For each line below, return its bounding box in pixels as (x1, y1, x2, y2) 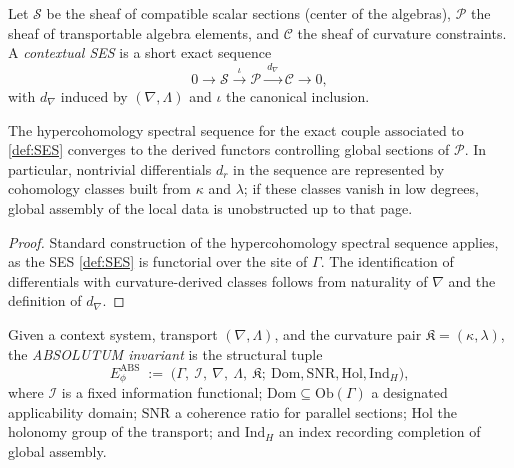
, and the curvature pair (274, 323, 422, 344)
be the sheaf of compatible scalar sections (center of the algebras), (46, 3, 452, 23)
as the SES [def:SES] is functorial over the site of (8, 251, 308, 272)
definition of (8, 290, 82, 311)
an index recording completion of (278, 421, 481, 442)
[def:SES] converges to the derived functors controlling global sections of (8, 139, 450, 160)
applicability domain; (8, 401, 138, 422)
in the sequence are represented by (233, 158, 445, 179)
